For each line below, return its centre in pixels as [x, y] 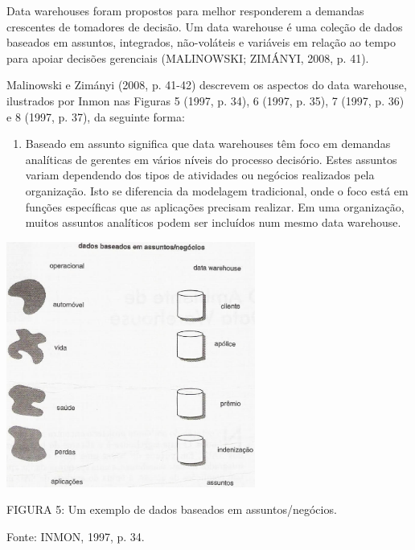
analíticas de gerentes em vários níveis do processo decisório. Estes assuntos [211, 159]
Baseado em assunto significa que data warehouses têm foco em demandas [208, 144]
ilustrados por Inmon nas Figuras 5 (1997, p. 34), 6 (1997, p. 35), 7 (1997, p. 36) [205, 100]
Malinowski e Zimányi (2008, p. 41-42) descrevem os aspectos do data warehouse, [207, 85]
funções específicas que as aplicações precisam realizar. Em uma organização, [215, 206]
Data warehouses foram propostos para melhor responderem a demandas [185, 10]
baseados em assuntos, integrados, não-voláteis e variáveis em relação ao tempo [201, 42]
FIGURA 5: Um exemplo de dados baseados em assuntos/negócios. [172, 509]
